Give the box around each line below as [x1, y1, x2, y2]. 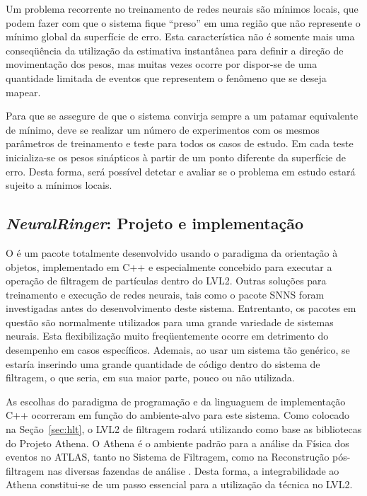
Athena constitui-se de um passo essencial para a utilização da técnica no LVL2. [6, 477, 353, 492]
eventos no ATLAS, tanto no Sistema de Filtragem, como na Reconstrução [6, 449, 330, 464]
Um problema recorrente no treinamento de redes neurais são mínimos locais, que [6, 1, 359, 16]
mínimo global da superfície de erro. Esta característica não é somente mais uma [6, 29, 355, 44]
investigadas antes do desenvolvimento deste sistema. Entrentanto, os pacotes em [6, 301, 356, 316]
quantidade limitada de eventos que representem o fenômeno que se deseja [6, 70, 327, 85]
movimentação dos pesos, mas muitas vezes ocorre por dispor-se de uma [6, 57, 318, 71]
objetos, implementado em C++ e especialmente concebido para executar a [6, 259, 332, 274]
